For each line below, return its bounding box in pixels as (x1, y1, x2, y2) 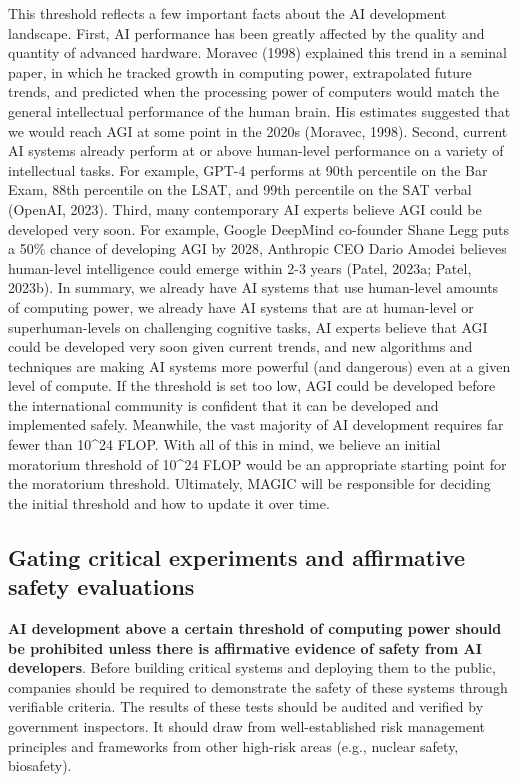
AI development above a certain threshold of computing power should (8, 618, 502, 639)
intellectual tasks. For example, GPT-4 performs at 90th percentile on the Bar (8, 159, 488, 180)
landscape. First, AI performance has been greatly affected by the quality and (8, 22, 485, 43)
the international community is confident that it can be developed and (8, 394, 439, 415)
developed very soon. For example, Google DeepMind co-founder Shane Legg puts (8, 218, 510, 239)
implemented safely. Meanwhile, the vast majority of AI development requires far (8, 414, 504, 435)
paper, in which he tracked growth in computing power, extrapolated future (8, 61, 472, 82)
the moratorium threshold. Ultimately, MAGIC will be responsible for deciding (8, 473, 491, 494)
